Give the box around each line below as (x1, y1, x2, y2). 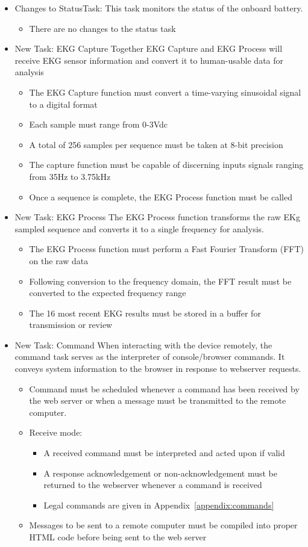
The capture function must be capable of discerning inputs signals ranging (29, 158, 304, 171)
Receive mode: (29, 426, 83, 439)
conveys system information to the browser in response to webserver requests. (14, 362, 301, 375)
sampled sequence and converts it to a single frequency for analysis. (14, 222, 264, 235)
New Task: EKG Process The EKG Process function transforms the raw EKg (14, 211, 301, 223)
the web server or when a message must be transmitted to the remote (29, 394, 286, 407)
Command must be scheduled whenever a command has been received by (29, 382, 300, 395)
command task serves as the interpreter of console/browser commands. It (14, 350, 285, 363)
